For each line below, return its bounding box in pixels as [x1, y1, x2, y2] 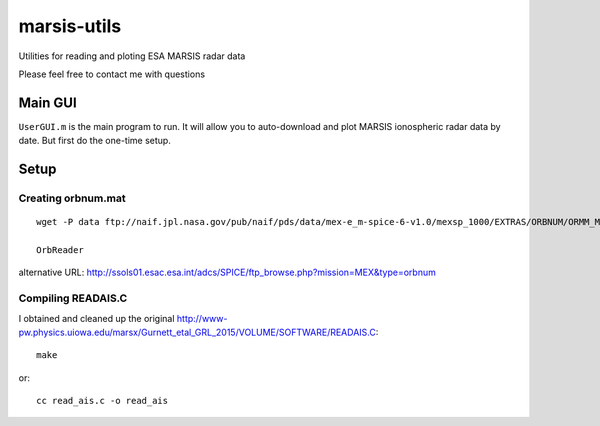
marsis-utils [18, 15, 122, 37]
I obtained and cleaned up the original [18, 312, 175, 324]
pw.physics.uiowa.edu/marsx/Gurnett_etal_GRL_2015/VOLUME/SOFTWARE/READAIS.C [18, 326, 377, 338]
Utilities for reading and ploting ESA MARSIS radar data [18, 50, 246, 62]
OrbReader [36, 244, 84, 255]
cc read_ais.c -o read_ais [36, 395, 169, 407]
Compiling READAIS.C [18, 291, 128, 305]
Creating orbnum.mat [18, 191, 127, 205]
